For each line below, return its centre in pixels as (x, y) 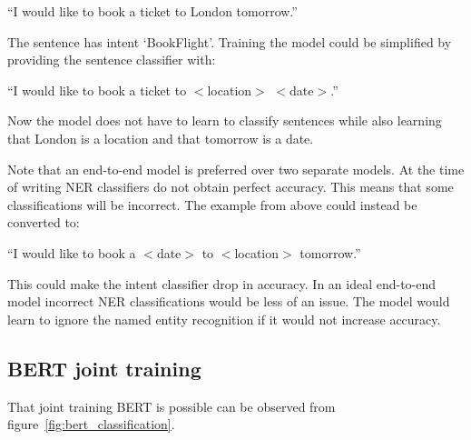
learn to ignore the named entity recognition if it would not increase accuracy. (224, 319)
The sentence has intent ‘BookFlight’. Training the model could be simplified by (230, 41)
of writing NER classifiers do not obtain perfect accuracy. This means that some (231, 187)
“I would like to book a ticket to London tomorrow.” (152, 11)
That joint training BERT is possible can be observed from (172, 406)
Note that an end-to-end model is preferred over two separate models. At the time (236, 169)
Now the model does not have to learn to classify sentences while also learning (225, 120)
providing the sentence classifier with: (112, 60)
